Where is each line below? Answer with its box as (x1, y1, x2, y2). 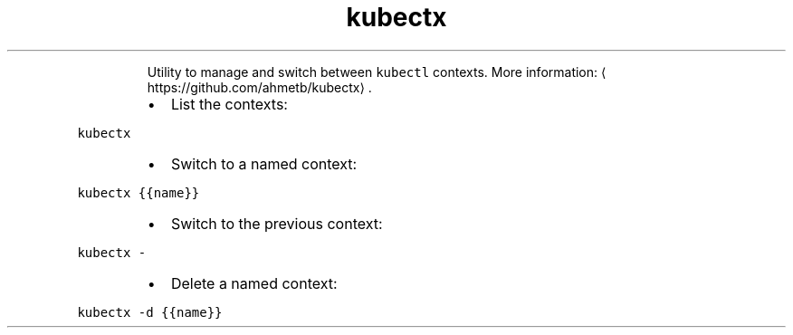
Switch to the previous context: (170, 214, 383, 233)
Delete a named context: (170, 273, 338, 292)
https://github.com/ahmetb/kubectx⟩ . (147, 79, 372, 95)
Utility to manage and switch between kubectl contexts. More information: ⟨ (147, 63, 607, 80)
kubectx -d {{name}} (77, 304, 223, 320)
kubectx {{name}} (77, 185, 200, 200)
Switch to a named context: (170, 154, 358, 173)
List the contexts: (170, 94, 288, 113)
